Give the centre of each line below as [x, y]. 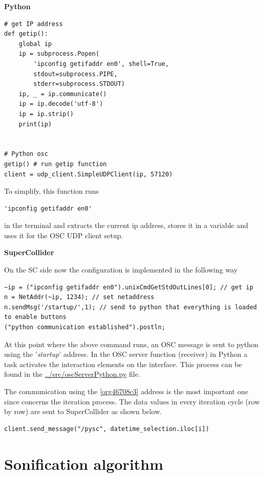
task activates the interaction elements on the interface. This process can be [123, 364]
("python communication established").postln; [85, 327]
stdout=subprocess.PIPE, [75, 74]
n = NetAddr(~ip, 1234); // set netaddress [79, 297]
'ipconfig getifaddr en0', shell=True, [101, 64]
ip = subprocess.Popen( [59, 54]
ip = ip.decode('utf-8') [61, 104]
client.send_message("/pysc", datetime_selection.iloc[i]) [107, 429]
